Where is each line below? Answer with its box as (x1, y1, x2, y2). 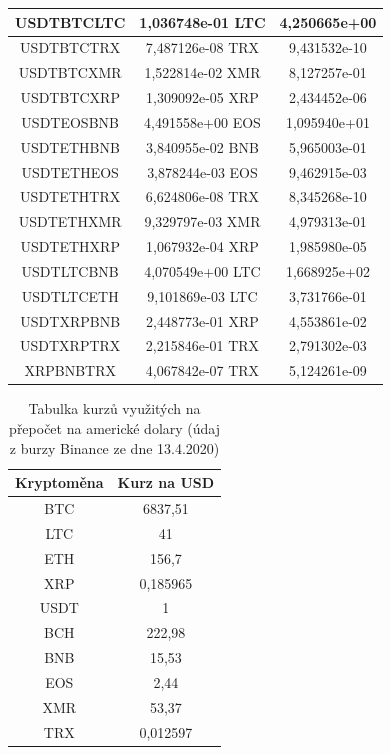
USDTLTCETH (21, 285, 119, 306)
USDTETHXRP (20, 236, 120, 257)
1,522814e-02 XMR (144, 62, 261, 83)
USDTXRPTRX (20, 335, 121, 356)
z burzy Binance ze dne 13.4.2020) (9, 437, 220, 458)
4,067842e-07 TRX (145, 360, 260, 381)
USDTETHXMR (18, 211, 122, 232)
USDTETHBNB (20, 136, 120, 157)
